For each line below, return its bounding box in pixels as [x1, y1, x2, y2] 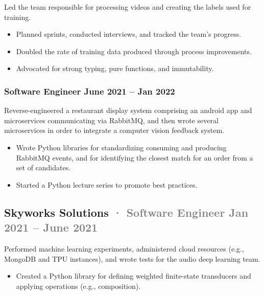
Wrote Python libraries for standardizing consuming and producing [16, 142, 227, 152]
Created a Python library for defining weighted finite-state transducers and [16, 270, 251, 281]
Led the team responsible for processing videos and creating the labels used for [4, 2, 251, 12]
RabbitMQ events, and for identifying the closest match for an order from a [16, 152, 253, 163]
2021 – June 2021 [4, 219, 98, 235]
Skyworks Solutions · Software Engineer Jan [4, 204, 249, 220]
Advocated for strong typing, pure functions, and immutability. [16, 63, 214, 74]
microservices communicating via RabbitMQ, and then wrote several [4, 115, 219, 125]
